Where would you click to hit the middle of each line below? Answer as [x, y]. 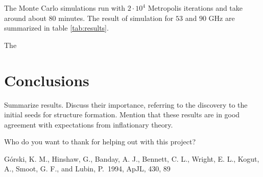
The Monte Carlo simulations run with [65, 8]
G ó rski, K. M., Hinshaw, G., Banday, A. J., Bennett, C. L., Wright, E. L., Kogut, [132, 158]
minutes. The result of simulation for [116, 18]
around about [25, 18]
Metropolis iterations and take [195, 8]
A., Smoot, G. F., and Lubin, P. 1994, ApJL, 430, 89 [87, 169]
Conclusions [47, 80]
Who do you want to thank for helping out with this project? [100, 142]
